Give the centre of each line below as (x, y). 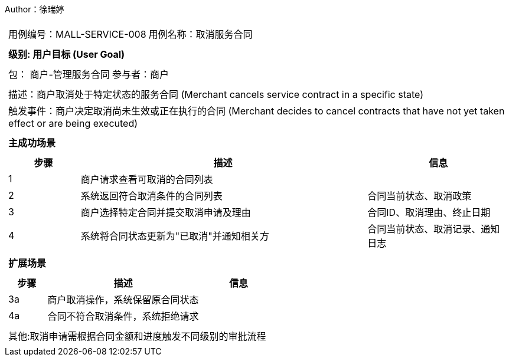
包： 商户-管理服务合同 (59, 74)
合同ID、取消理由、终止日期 (429, 212)
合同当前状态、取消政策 (420, 196)
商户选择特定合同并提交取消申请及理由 (166, 212)
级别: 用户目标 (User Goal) (67, 54)
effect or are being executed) (73, 123)
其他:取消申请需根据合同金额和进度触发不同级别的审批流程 (137, 336)
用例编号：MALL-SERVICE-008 (77, 34)
